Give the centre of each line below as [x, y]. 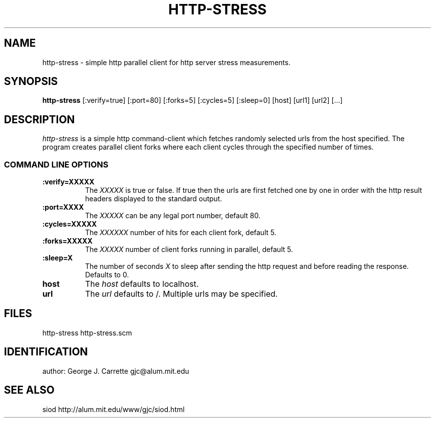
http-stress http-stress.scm [87, 333]
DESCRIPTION [39, 119]
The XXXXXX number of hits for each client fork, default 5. [181, 233]
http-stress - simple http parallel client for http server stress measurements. [166, 62]
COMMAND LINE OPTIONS [56, 164]
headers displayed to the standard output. [154, 199]
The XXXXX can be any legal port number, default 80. [173, 216]
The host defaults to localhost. [142, 284]
